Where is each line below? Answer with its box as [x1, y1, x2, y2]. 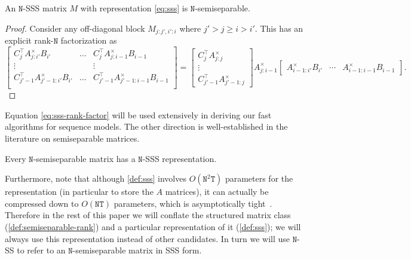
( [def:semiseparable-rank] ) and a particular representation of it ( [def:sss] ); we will [5, 220, 301, 233]
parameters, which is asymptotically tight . [114, 197, 272, 209]
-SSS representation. [142, 152, 217, 164]
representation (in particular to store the [5, 185, 154, 198]
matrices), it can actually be [165, 185, 269, 198]
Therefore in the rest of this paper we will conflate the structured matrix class [5, 209, 291, 221]
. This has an [254, 22, 303, 34]
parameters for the [225, 172, 293, 185]
